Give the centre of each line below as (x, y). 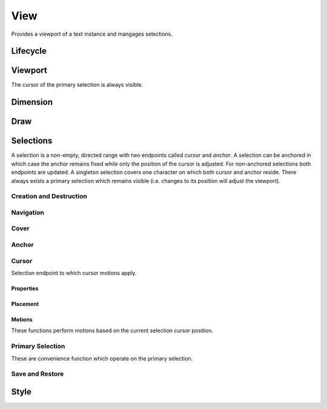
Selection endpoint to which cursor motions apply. (74, 273)
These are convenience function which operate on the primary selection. (102, 358)
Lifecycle (29, 51)
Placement (25, 304)
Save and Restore (38, 374)
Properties (25, 288)
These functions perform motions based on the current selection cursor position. (112, 331)
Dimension (32, 102)
